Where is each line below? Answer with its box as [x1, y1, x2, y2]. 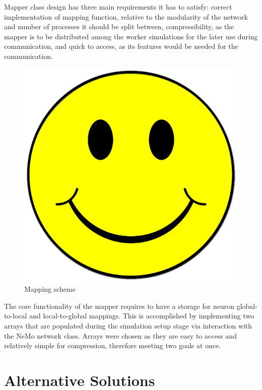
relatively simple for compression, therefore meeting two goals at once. [4, 340, 221, 351]
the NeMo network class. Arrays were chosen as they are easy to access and [4, 330, 237, 341]
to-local [4, 310, 27, 321]
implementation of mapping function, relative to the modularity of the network [4, 11, 248, 22]
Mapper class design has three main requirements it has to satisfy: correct [4, 2, 232, 12]
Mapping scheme [24, 284, 76, 294]
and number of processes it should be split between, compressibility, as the [4, 21, 234, 32]
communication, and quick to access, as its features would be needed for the [4, 41, 238, 51]
